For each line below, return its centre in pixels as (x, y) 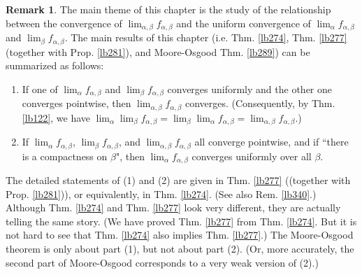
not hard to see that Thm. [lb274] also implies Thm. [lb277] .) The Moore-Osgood (180, 235)
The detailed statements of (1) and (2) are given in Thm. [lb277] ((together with (178, 179)
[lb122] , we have (56, 117)
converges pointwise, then (77, 103)
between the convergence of (64, 23)
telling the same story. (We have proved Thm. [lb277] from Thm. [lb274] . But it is (181, 221)
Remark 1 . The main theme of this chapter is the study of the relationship (168, 9)
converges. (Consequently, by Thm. (260, 103)
